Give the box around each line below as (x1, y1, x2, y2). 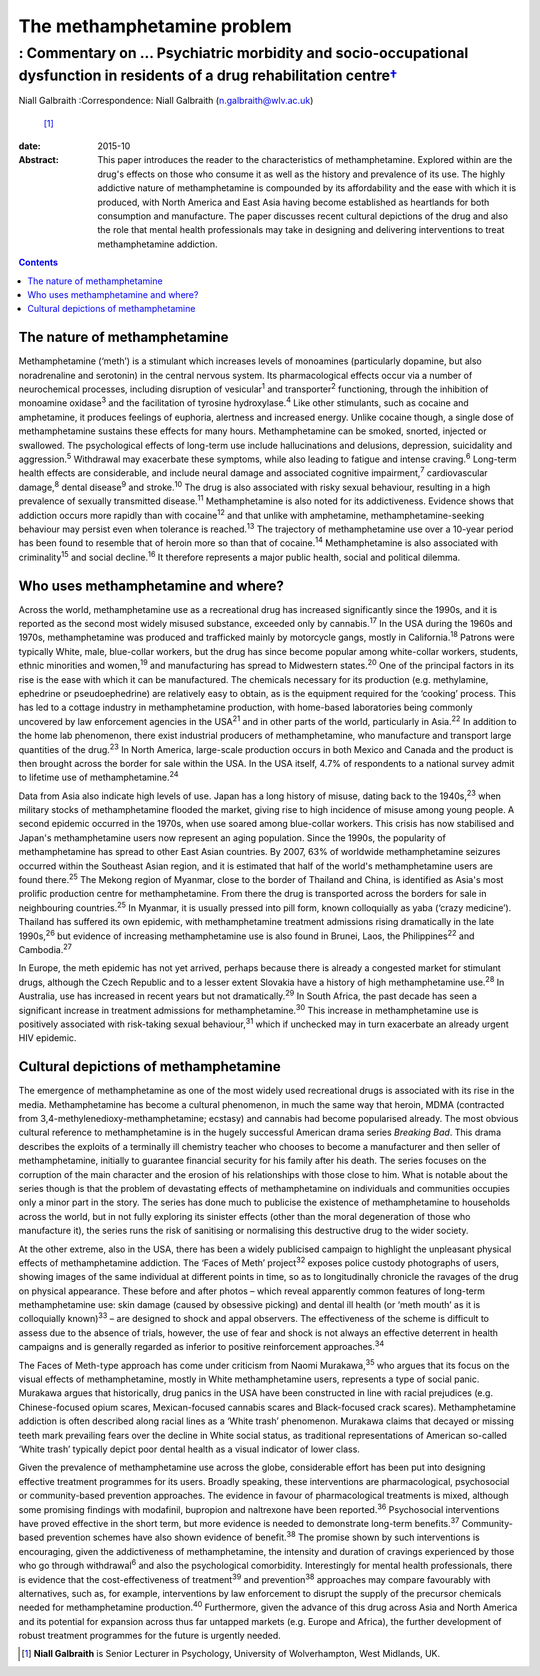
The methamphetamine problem (18, 15, 292, 37)
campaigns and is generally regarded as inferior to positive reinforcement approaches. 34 (18, 1339, 385, 1353)
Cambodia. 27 (18, 942, 72, 955)
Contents (18, 256, 59, 269)
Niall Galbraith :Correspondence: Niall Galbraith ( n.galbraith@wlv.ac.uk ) (18, 95, 314, 107)
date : (18, 140, 41, 152)
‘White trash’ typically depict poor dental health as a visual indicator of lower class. (18, 1443, 360, 1455)
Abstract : (18, 154, 59, 166)
